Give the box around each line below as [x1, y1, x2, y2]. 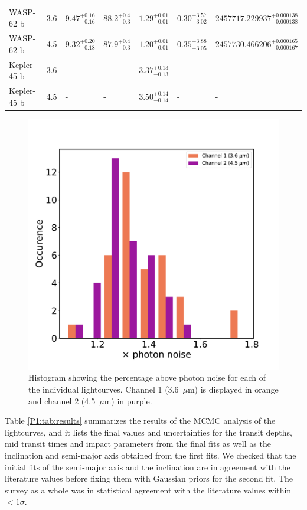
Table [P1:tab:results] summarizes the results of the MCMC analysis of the [5, 414, 276, 427]
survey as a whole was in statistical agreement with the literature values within [5, 483, 292, 496]
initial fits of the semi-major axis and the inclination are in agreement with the [5, 460, 290, 473]
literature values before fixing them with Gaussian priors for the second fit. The [5, 472, 293, 485]
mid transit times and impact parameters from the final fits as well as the [5, 437, 271, 450]
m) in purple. [104, 394, 152, 407]
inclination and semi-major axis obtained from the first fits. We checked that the [5, 449, 296, 461]
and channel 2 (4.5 [28, 394, 96, 407]
